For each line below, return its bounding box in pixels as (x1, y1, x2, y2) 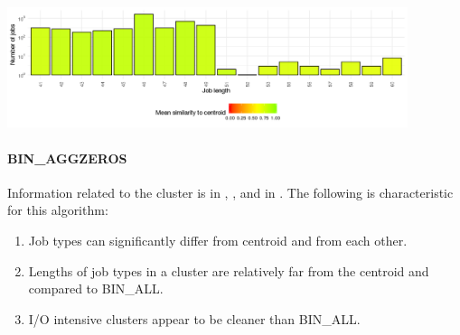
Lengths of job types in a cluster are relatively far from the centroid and (28, 261, 429, 280)
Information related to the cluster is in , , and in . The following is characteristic (7, 182, 454, 201)
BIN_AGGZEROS (7, 148, 127, 167)
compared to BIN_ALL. (28, 279, 164, 298)
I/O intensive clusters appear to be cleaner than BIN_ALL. (28, 309, 361, 328)
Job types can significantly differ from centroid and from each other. (28, 231, 408, 250)
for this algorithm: (7, 200, 108, 219)
